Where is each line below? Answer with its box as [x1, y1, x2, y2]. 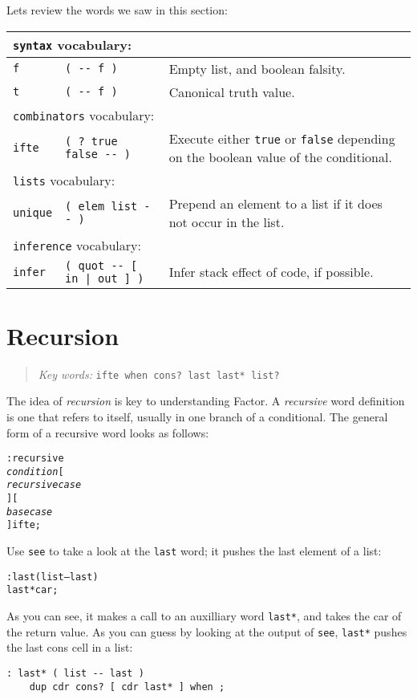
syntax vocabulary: [13, 35, 132, 54]
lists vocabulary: [13, 170, 115, 189]
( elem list [65, 199, 138, 213]
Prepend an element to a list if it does [168, 193, 383, 213]
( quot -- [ [65, 258, 138, 272]
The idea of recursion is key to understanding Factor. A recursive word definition [6, 392, 405, 409]
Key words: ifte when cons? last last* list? [38, 365, 280, 382]
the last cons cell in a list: [6, 639, 133, 656]
